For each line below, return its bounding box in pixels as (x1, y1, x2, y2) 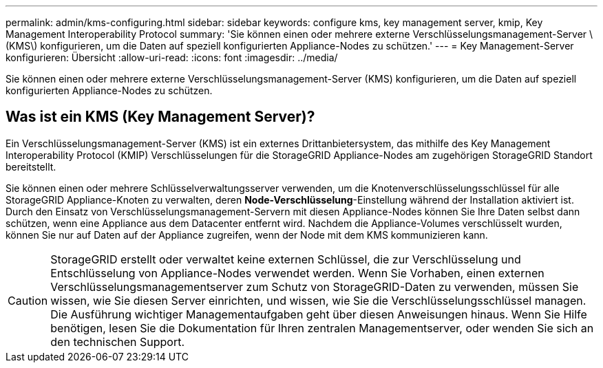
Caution (8, 293, 48, 307)
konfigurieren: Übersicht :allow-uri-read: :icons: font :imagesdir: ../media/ (6, 52, 338, 63)
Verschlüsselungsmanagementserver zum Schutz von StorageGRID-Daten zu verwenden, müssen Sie (50, 279, 579, 294)
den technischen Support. (50, 334, 185, 349)
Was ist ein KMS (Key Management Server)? (6, 108, 315, 126)
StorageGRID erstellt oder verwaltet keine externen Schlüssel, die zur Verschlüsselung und (50, 252, 521, 266)
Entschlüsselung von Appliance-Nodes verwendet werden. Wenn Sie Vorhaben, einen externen (50, 266, 544, 280)
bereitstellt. (6, 160, 56, 173)
